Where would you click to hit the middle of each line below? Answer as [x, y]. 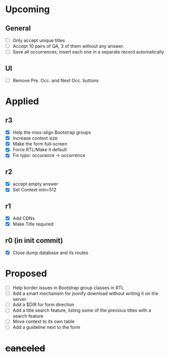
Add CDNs [24, 218]
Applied [22, 102]
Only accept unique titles [39, 40]
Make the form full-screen [40, 144]
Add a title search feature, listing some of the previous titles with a [82, 310]
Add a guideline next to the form [46, 327]
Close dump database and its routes [50, 253]
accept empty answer [35, 184]
